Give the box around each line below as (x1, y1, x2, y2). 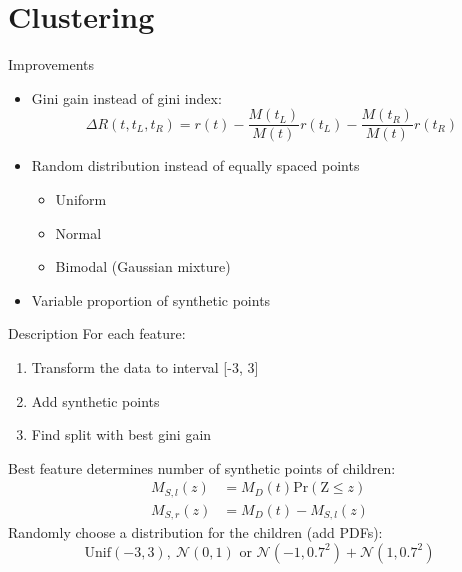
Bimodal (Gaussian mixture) (55, 256, 231, 277)
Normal (55, 222, 102, 243)
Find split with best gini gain (31, 424, 212, 445)
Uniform (55, 188, 107, 209)
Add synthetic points (31, 390, 160, 411)
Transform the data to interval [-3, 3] (31, 356, 259, 377)
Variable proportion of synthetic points (31, 289, 271, 310)
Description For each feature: (8, 323, 186, 344)
